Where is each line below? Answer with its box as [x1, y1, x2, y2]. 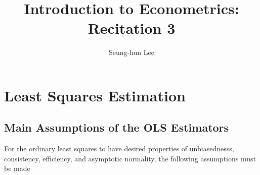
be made [4, 163, 30, 173]
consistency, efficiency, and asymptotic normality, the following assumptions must [4, 153, 256, 163]
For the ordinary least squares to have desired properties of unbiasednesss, [4, 143, 234, 154]
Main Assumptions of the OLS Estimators [4, 120, 229, 135]
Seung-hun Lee [108, 47, 155, 57]
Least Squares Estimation [4, 85, 186, 105]
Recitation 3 [88, 18, 176, 38]
